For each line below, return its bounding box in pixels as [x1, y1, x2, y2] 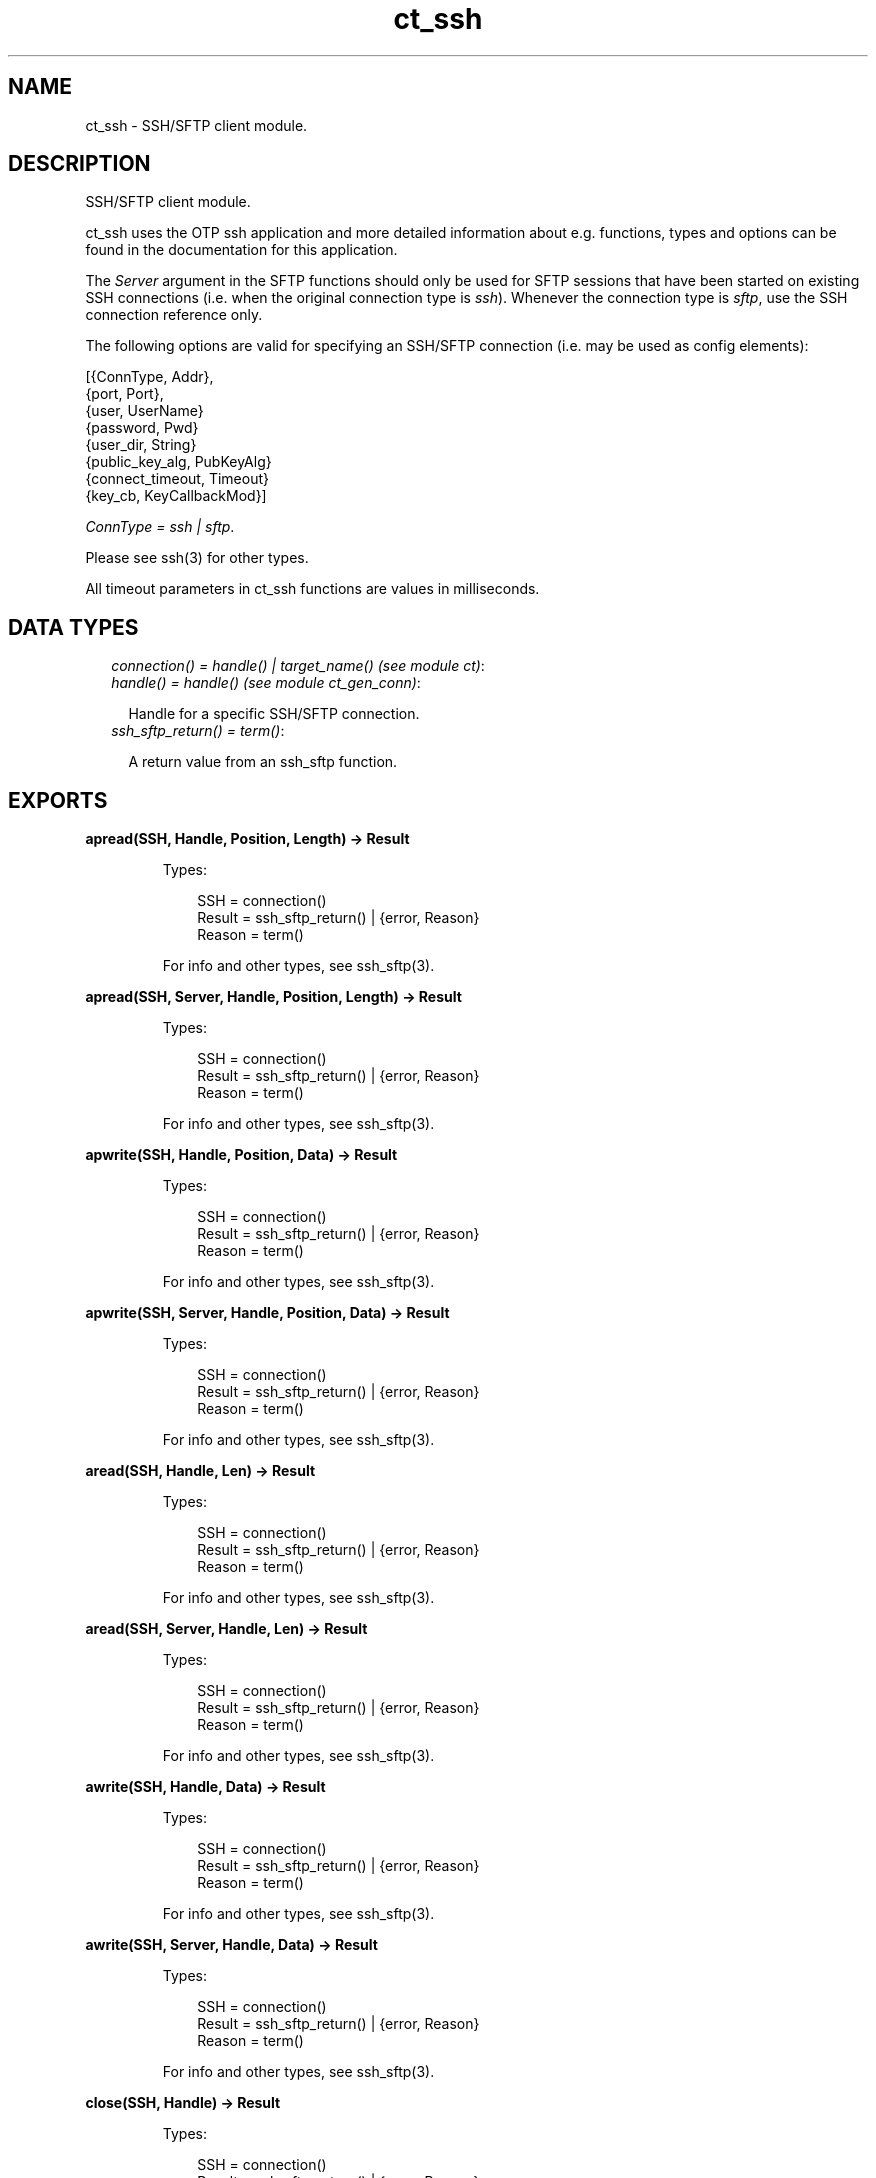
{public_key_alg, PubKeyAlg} [85, 453, 272, 471]
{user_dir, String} [85, 436, 197, 454]
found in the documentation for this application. [85, 241, 398, 259]
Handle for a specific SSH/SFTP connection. [128, 705, 420, 723]
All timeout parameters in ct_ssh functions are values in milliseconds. [85, 580, 540, 598]
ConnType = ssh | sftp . [85, 518, 235, 536]
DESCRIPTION [8, 151, 151, 177]
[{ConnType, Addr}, [85, 368, 214, 386]
